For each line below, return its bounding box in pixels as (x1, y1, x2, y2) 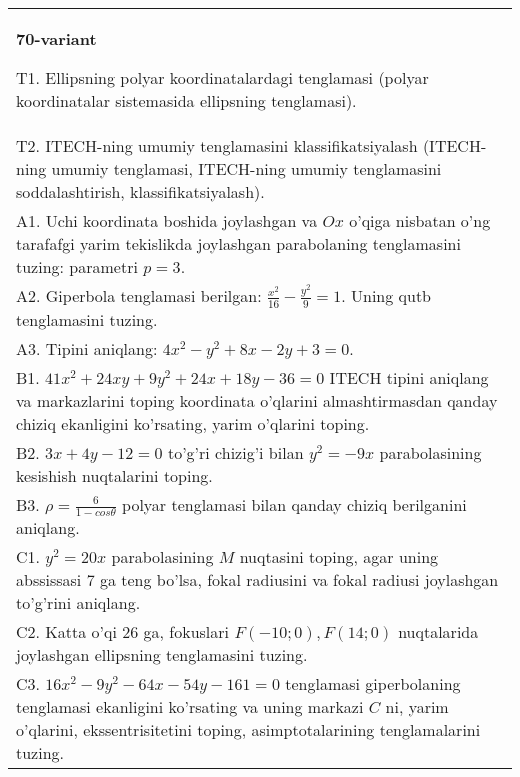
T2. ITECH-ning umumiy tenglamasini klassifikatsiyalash (16, 134, 418, 157)
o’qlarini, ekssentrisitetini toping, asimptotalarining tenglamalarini (16, 718, 481, 742)
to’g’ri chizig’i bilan (167, 440, 304, 464)
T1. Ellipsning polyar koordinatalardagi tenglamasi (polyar (16, 66, 429, 89)
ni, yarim (385, 695, 449, 719)
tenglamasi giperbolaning (285, 672, 461, 696)
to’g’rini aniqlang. (16, 591, 141, 615)
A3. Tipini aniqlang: (16, 336, 158, 360)
